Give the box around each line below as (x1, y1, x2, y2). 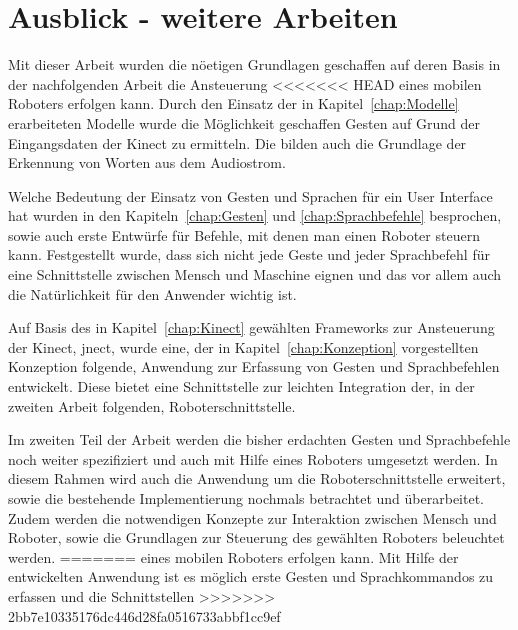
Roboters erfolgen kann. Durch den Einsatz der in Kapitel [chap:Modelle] (8, 93, 459, 114)
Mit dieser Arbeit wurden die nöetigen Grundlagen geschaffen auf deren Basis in (8, 54, 501, 75)
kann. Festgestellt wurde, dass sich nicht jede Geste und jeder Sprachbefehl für (8, 244, 490, 265)
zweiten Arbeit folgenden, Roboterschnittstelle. (8, 395, 296, 416)
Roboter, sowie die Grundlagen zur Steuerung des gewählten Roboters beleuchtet (8, 527, 505, 548)
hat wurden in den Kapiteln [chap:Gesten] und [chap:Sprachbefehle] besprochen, (8, 205, 502, 226)
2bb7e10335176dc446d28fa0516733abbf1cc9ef (8, 605, 281, 626)
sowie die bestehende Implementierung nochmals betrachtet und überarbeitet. (8, 488, 484, 508)
